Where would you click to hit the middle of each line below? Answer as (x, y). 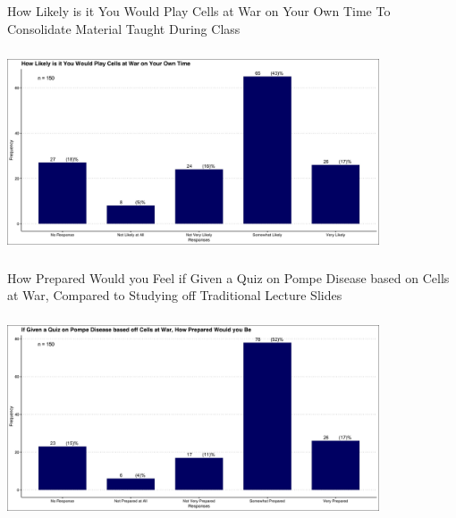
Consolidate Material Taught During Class (124, 28)
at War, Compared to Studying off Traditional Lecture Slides (175, 295)
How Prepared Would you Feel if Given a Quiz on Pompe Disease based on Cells (228, 277)
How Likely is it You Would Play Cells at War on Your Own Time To (199, 11)
